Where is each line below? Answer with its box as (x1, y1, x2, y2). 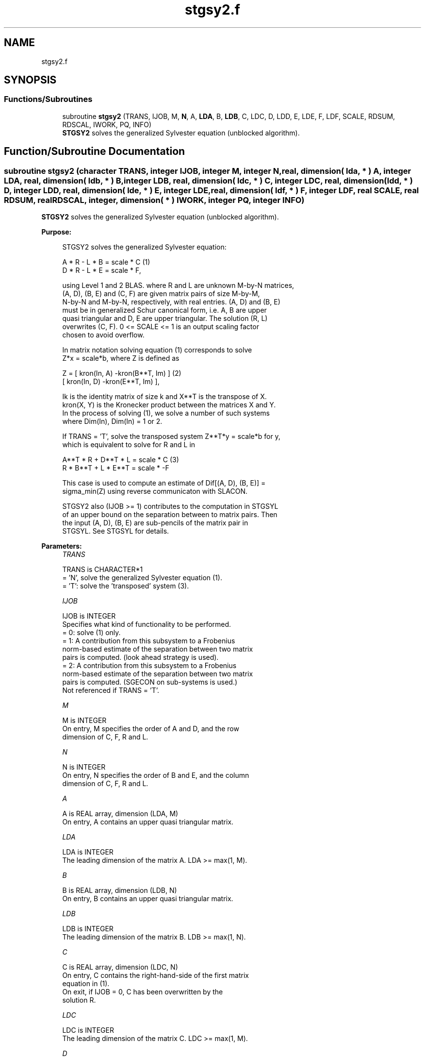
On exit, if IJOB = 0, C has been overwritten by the (62, 988, 223, 996)
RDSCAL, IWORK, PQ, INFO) (62, 120, 152, 129)
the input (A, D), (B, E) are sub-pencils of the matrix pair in (62, 519, 248, 527)
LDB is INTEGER (62, 924, 114, 933)
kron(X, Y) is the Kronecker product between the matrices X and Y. (62, 401, 276, 409)
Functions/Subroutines (4, 94, 93, 104)
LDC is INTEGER (62, 1026, 114, 1035)
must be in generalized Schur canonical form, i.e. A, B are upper (62, 306, 267, 315)
